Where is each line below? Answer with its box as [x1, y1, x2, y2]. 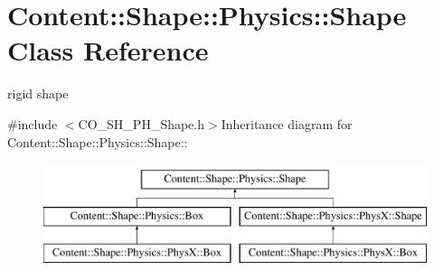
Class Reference [7, 32, 209, 69]
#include [7, 114, 58, 133]
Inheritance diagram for [221, 114, 353, 133]
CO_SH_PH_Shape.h [78, 114, 205, 133]
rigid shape [7, 84, 69, 103]
